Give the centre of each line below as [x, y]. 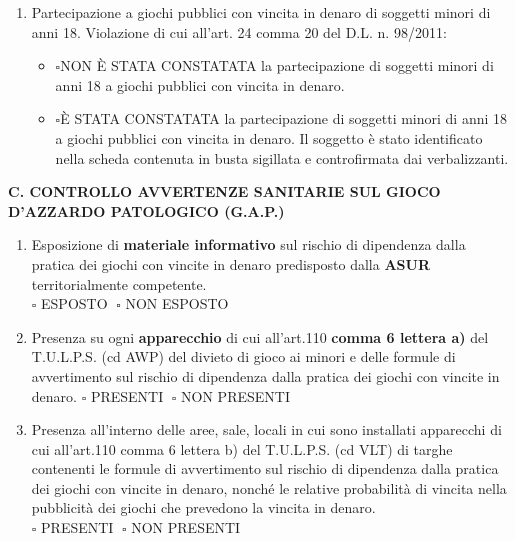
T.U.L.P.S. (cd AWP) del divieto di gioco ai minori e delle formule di [243, 356]
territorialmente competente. [119, 283]
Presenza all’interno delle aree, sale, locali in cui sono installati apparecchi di [266, 429]
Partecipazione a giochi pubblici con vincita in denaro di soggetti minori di [261, 12]
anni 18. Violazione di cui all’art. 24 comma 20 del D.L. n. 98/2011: [239, 31]
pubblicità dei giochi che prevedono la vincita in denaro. [203, 507]
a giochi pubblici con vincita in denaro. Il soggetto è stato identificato [269, 137]
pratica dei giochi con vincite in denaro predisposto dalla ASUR [231, 263]
